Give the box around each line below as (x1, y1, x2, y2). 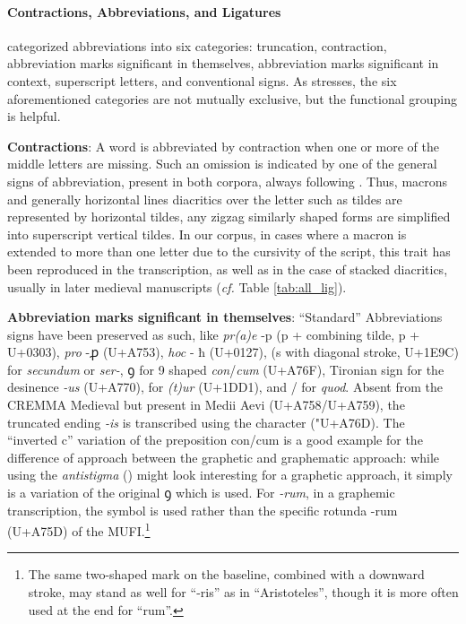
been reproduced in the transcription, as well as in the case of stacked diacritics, (7, 259, 448, 278)
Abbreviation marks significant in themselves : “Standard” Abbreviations (7, 308, 443, 326)
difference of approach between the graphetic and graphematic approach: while (7, 447, 440, 466)
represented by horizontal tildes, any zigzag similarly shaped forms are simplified (7, 207, 451, 226)
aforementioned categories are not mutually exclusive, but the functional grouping (7, 89, 458, 108)
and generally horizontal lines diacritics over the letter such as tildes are (7, 189, 402, 208)
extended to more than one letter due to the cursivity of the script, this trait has (7, 242, 451, 261)
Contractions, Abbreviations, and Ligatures (7, 2, 281, 21)
